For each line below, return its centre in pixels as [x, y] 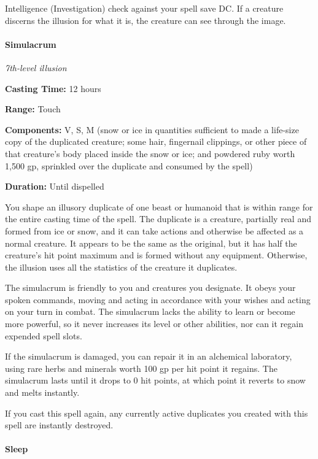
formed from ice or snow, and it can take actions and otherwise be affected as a [154, 230]
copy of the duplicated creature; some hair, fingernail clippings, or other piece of [156, 141]
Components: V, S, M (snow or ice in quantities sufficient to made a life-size [152, 129]
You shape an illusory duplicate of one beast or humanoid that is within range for [159, 206]
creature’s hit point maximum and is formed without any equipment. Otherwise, [156, 255]
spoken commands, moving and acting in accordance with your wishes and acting [158, 299]
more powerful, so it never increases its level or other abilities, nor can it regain [154, 324]
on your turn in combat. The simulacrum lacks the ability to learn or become [150, 311]
